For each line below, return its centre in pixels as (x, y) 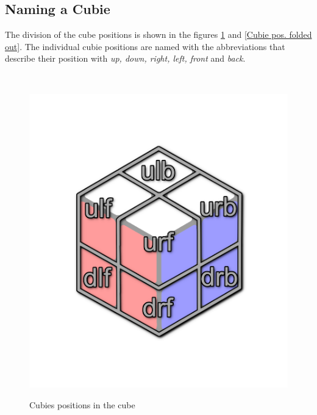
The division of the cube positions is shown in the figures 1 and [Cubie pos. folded (158, 34)
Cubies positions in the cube (82, 405)
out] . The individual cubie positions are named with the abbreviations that (145, 46)
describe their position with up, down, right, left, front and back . (125, 58)
